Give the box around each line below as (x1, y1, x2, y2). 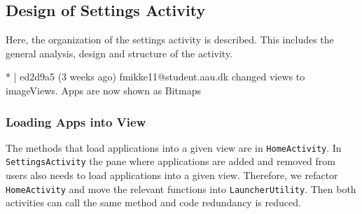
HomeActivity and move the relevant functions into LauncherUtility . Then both (6, 181, 356, 196)
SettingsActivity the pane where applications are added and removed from (6, 154, 335, 169)
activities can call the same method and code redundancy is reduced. (6, 195, 301, 210)
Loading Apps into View (6, 113, 146, 130)
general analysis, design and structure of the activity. (6, 45, 233, 60)
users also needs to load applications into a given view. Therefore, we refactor (6, 168, 338, 183)
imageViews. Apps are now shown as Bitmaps (6, 83, 202, 97)
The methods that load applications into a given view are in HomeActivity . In (6, 140, 342, 155)
